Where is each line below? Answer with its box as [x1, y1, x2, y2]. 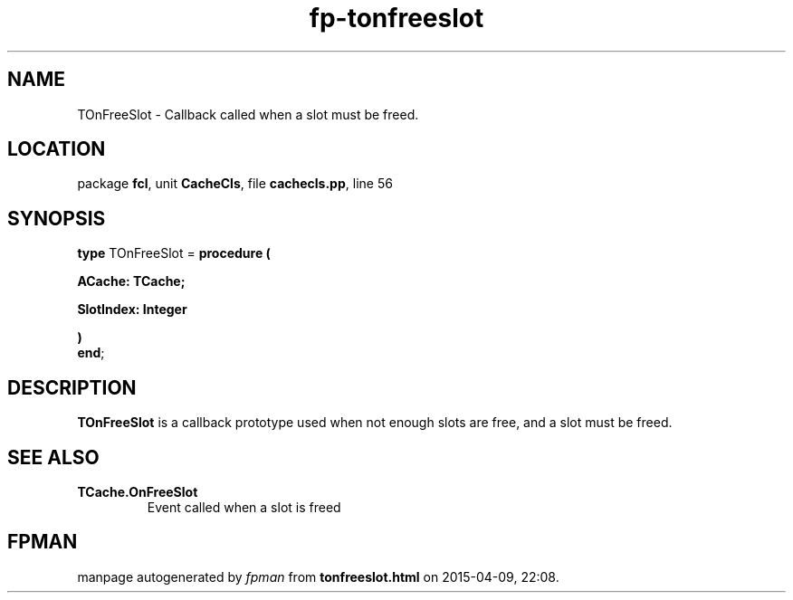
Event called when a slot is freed [147, 499, 341, 515]
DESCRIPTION [7, 376, 137, 399]
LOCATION [7, 138, 106, 161]
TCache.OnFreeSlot [77, 483, 198, 500]
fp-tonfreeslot [309, 3, 484, 33]
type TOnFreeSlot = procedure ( [77, 245, 271, 262]
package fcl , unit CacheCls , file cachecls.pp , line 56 [77, 176, 393, 192]
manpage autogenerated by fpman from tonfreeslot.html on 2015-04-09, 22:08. [77, 568, 559, 585]
